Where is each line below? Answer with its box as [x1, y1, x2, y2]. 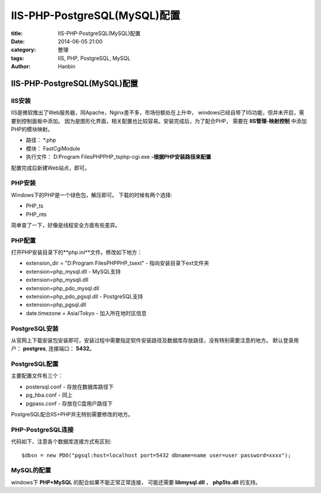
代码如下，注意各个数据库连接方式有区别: [11, 438, 112, 445]
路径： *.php [26, 137, 56, 144]
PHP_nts [26, 211, 47, 218]
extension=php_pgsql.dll [26, 301, 86, 309]
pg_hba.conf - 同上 [26, 391, 73, 398]
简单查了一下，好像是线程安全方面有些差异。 [11, 221, 121, 228]
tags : [11, 54, 24, 62]
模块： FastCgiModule [26, 145, 80, 152]
